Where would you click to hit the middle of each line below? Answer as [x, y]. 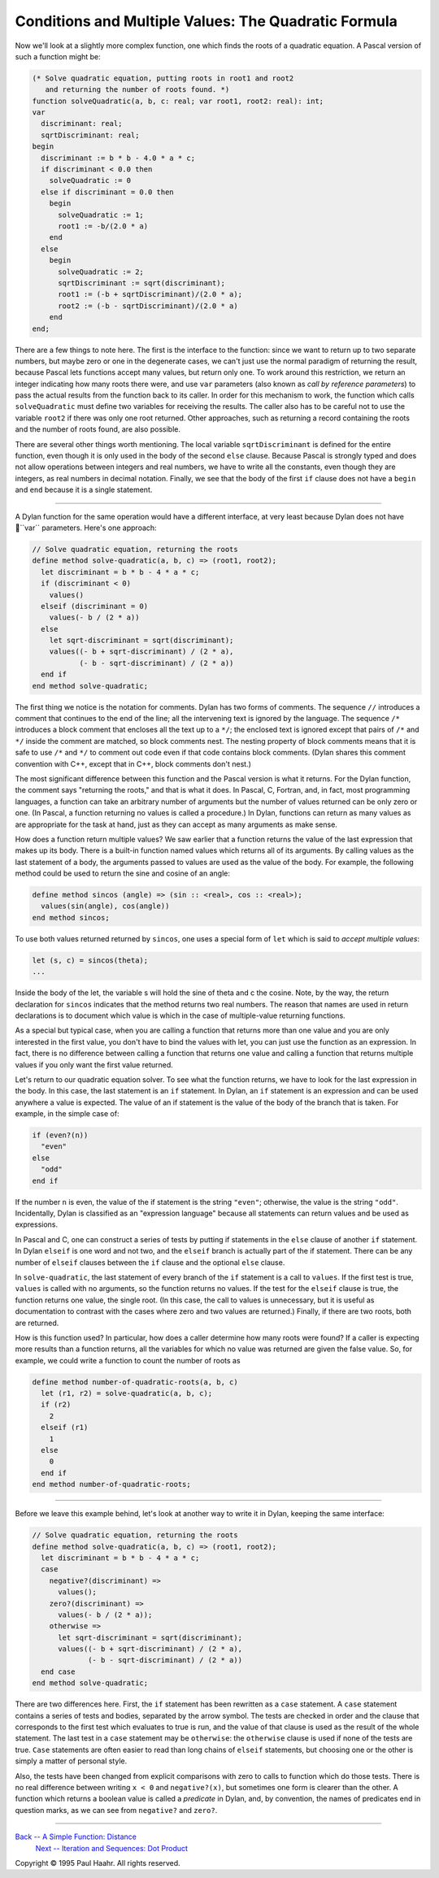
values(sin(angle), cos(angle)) [105, 906]
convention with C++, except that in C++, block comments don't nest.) [133, 763]
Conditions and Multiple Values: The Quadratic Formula [206, 21]
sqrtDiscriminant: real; [90, 135]
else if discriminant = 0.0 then [107, 192]
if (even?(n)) [60, 1135]
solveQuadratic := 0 [90, 180]
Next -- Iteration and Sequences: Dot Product [112, 1848]
